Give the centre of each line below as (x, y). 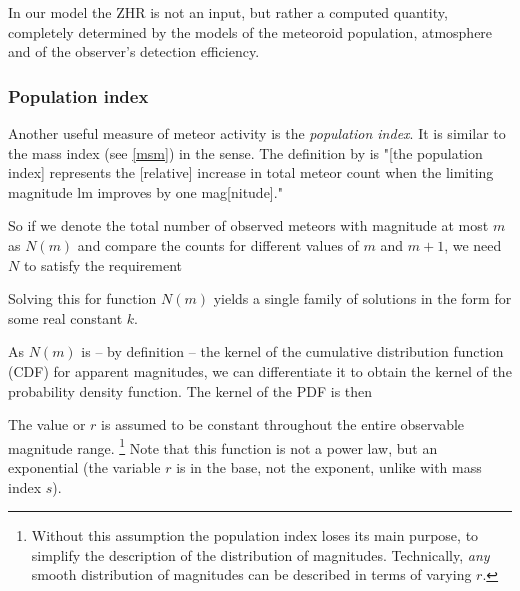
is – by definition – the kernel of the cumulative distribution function (292, 351)
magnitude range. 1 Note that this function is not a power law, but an (223, 446)
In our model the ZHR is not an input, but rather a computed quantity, (228, 12)
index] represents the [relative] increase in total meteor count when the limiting (251, 172)
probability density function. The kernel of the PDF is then (190, 390)
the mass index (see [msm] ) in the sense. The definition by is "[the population (245, 152)
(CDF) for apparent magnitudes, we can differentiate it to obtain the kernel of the (260, 370)
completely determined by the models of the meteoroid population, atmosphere (250, 31)
